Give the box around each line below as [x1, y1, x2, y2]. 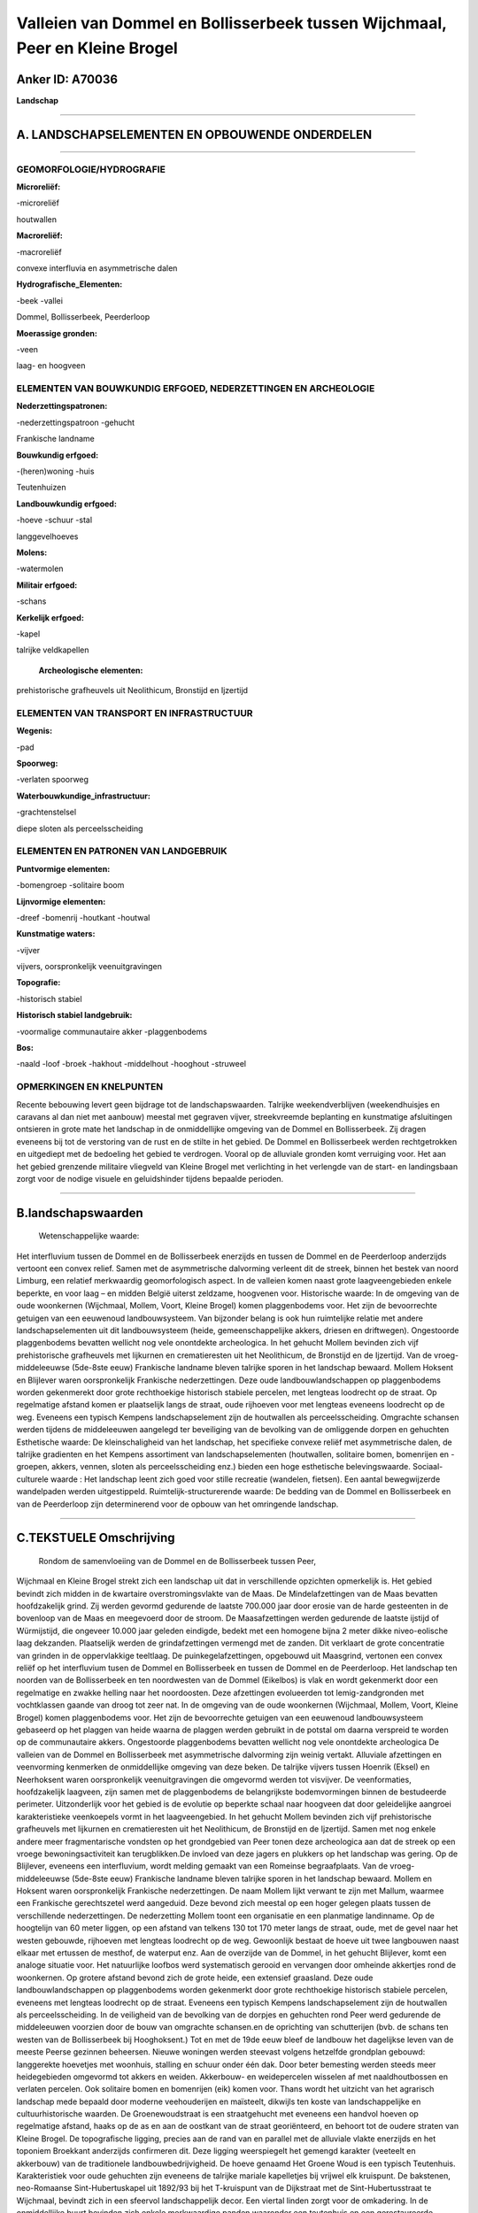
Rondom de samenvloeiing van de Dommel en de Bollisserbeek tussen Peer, [38, 1555, 316, 1566]
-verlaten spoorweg [16, 775, 89, 785]
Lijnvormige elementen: [16, 896, 106, 906]
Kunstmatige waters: [16, 929, 96, 939]
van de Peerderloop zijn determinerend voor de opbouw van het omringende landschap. [16, 1499, 339, 1509]
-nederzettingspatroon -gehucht [16, 417, 135, 428]
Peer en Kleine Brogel [16, 38, 179, 58]
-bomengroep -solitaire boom [16, 880, 125, 891]
